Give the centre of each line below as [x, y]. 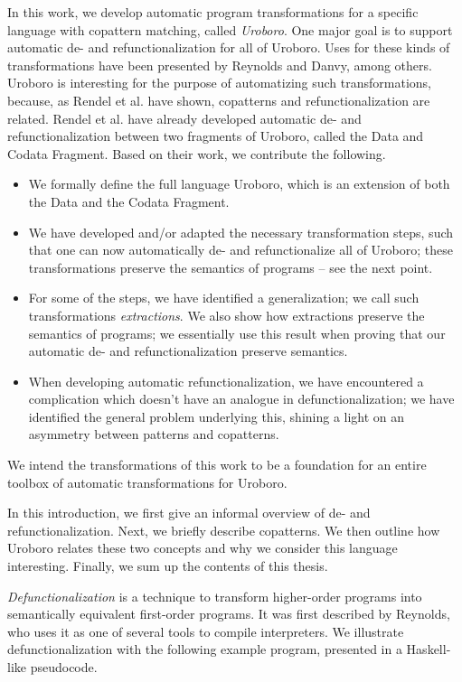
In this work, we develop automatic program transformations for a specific [213, 12]
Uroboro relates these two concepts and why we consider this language [203, 548]
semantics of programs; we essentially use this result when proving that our [237, 333]
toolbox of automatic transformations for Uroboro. [147, 482]
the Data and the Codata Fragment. [129, 201]
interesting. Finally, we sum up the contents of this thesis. [168, 566]
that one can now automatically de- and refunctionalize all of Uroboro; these [241, 250]
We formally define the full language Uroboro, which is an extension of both [239, 184]
